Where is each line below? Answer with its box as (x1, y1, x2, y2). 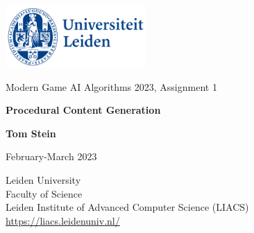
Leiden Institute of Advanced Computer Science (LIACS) (6, 200, 249, 214)
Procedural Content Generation (6, 103, 161, 117)
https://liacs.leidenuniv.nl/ (6, 213, 120, 227)
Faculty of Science (6, 186, 83, 200)
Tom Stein (6, 126, 56, 140)
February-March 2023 (6, 149, 97, 164)
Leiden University (6, 172, 81, 187)
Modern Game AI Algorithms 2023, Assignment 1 (6, 79, 217, 94)
